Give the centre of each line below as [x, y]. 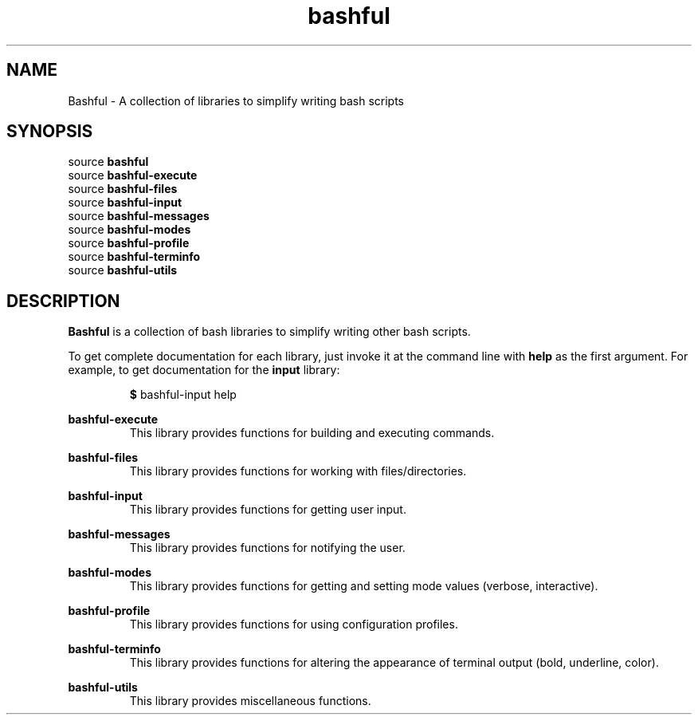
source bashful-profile [129, 243]
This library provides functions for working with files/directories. [298, 471]
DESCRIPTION [63, 301]
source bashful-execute [133, 175]
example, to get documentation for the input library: [204, 370]
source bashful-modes [129, 230]
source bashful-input [125, 203]
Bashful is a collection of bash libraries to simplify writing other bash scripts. [269, 332]
